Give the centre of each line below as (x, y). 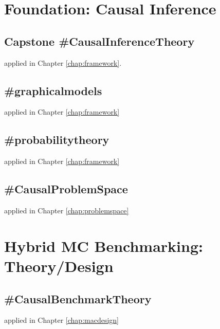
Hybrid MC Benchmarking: (104, 245)
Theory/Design (59, 266)
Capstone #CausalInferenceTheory (99, 41)
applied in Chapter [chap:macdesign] (61, 320)
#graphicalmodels (53, 90)
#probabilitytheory (57, 140)
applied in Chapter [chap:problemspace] (67, 210)
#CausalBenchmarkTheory (78, 298)
